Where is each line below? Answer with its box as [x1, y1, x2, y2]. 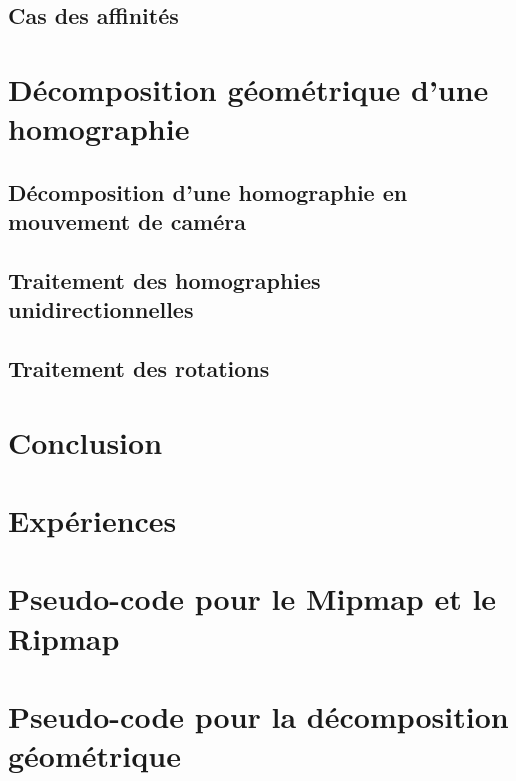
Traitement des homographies [8, 264, 321, 295]
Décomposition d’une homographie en [8, 176, 408, 207]
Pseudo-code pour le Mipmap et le [8, 578, 497, 619]
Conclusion [8, 421, 163, 462]
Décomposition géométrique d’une [8, 68, 489, 109]
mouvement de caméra [8, 206, 246, 237]
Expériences [8, 500, 177, 541]
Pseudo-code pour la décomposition [8, 695, 509, 736]
